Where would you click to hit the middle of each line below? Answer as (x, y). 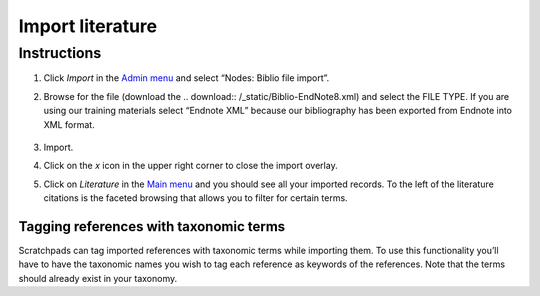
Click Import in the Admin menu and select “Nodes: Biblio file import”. (186, 78)
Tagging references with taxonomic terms (152, 226)
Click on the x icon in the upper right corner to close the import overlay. (191, 166)
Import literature (88, 26)
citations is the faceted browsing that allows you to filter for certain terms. (196, 198)
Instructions (60, 53)
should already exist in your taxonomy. (98, 278)
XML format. (69, 124)
